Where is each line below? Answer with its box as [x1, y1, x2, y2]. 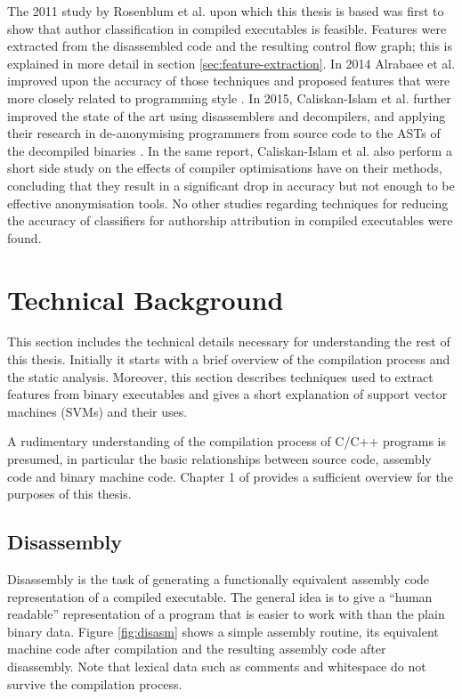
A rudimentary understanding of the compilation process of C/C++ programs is [7, 432, 446, 451]
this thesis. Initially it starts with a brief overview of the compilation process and [7, 350, 450, 369]
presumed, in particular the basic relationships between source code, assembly [7, 450, 432, 467]
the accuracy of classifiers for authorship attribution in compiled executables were [7, 211, 453, 230]
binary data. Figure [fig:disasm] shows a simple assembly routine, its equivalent [7, 622, 439, 640]
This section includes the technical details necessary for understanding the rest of [7, 332, 450, 351]
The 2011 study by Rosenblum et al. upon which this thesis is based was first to [7, 2, 444, 20]
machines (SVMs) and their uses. [7, 402, 188, 420]
